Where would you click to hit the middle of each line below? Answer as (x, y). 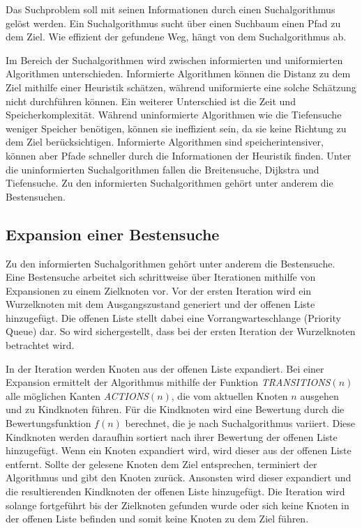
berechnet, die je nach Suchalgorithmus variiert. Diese (240, 423)
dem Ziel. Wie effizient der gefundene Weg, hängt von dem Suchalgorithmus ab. (176, 37)
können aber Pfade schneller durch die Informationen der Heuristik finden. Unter (179, 155)
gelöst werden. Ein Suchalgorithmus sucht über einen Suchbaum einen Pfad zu (173, 23)
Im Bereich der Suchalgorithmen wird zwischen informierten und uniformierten (174, 60)
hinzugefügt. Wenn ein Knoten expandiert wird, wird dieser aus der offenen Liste (179, 450)
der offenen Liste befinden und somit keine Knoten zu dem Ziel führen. (157, 519)
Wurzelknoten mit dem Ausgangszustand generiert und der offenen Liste (160, 304)
